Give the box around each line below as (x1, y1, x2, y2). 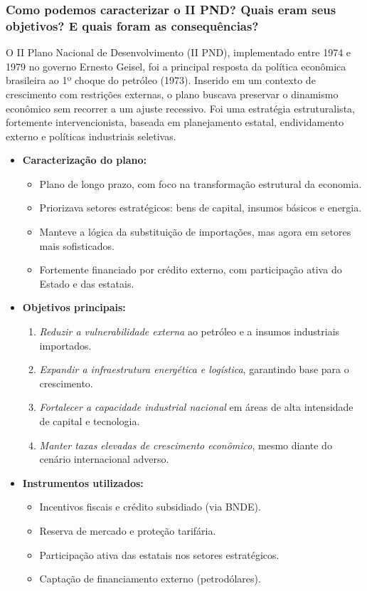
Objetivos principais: (22, 300, 126, 315)
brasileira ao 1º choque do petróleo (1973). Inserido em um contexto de (6, 73, 316, 88)
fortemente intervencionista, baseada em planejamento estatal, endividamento (6, 115, 344, 130)
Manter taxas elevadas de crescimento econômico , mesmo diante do (39, 437, 332, 452)
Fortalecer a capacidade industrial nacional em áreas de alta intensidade (39, 399, 353, 414)
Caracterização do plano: (22, 152, 147, 167)
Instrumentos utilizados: (22, 475, 144, 490)
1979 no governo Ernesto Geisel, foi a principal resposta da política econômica (6, 58, 346, 73)
